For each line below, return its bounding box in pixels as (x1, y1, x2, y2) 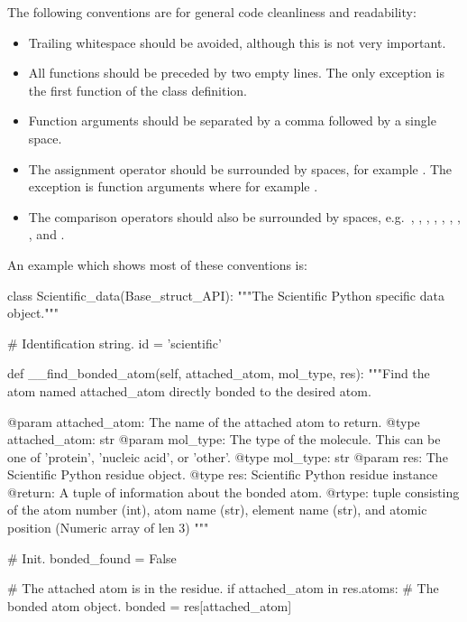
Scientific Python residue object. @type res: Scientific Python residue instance (7, 465, 438, 484)
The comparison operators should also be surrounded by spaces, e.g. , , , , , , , (28, 207, 461, 226)
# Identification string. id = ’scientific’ (7, 333, 222, 352)
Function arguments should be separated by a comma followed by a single (28, 111, 436, 130)
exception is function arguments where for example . (28, 177, 318, 196)
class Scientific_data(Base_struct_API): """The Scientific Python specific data (7, 285, 444, 304)
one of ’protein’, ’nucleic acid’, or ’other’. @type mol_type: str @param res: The (7, 447, 448, 466)
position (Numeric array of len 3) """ (7, 518, 209, 537)
